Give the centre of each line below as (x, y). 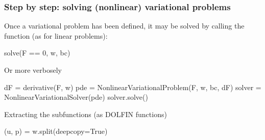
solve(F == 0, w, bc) (37, 53)
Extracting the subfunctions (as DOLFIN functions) (86, 114)
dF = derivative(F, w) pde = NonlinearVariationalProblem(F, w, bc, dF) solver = (133, 87)
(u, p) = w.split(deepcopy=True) (56, 131)
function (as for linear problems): (56, 35)
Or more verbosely (33, 70)
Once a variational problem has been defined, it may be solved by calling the (124, 26)
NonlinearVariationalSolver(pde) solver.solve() (76, 97)
